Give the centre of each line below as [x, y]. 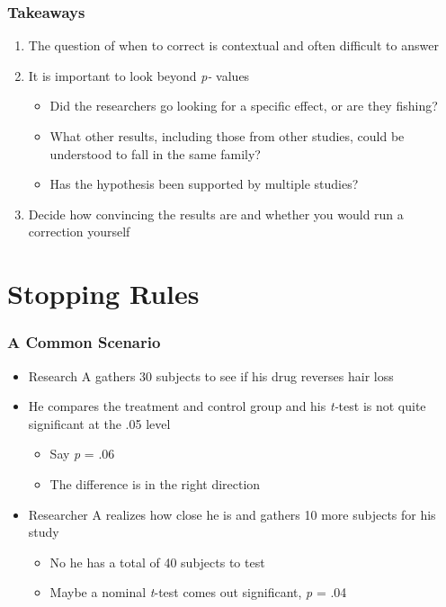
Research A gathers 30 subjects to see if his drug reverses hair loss [211, 375]
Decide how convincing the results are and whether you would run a [216, 214]
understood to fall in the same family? [155, 153]
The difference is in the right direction [155, 483]
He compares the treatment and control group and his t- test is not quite [227, 406]
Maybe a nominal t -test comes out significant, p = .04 [198, 592]
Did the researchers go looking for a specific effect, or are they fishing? [244, 106]
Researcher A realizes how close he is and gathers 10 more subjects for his [232, 514]
